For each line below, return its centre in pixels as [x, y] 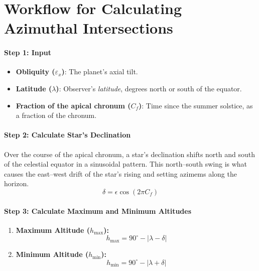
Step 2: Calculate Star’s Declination [68, 135]
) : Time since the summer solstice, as [196, 105]
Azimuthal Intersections [89, 28]
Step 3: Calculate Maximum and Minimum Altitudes [98, 211]
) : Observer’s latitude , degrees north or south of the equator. [149, 88]
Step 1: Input [28, 52]
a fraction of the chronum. [56, 115]
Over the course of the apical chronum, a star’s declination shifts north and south [130, 154]
